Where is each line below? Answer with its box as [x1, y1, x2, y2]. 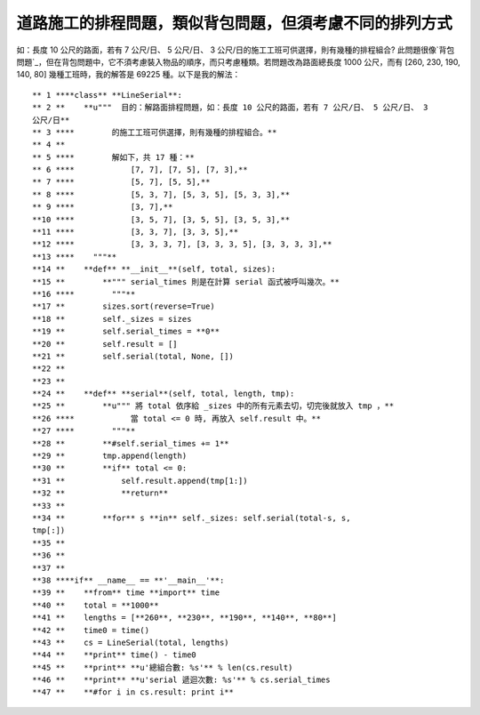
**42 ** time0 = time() [32, 625, 150, 635]
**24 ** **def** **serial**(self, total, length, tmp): [32, 389, 295, 399]
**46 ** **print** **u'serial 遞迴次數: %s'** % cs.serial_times [32, 675, 331, 685]
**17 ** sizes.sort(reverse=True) [32, 301, 215, 311]
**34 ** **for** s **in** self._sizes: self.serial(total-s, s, [32, 513, 351, 523]
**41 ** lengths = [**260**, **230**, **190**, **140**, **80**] [32, 613, 337, 623]
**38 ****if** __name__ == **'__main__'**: [32, 574, 225, 585]
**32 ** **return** [32, 488, 169, 498]
